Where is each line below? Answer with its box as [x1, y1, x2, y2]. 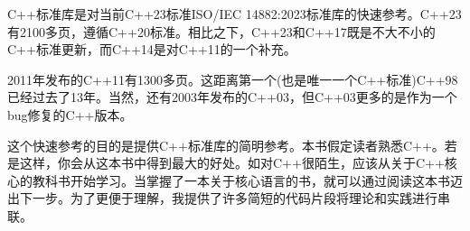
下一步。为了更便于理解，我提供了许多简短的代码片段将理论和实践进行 [19, 189, 437, 208]
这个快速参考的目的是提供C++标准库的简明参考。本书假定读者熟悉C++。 [7, 135, 445, 154]
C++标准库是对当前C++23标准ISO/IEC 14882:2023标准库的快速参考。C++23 [7, 5, 462, 23]
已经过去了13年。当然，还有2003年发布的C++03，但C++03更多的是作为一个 [7, 88, 457, 106]
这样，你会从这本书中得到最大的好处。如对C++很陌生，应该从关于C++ [19, 153, 445, 172]
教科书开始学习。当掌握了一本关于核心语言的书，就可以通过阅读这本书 [32, 171, 450, 189]
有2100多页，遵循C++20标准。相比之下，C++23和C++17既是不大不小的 [7, 22, 436, 41]
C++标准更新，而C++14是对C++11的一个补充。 [7, 40, 296, 59]
